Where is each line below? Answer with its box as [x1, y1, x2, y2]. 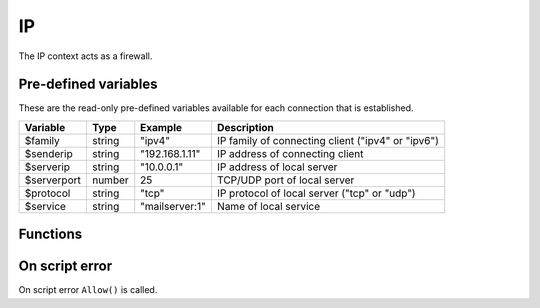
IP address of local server [216, 160, 338, 174]
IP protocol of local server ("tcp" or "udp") [216, 186, 416, 200]
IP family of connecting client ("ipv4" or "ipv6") [216, 133, 440, 147]
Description [216, 120, 275, 134]
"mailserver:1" [140, 199, 207, 213]
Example [140, 120, 183, 134]
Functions [18, 226, 83, 243]
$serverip [24, 160, 70, 174]
